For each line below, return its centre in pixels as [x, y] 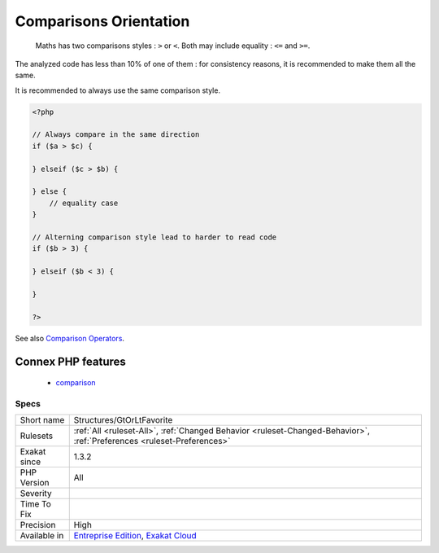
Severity [36, 494]
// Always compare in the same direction [116, 135]
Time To [36, 504]
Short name [42, 420]
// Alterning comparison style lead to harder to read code [154, 237]
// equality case [84, 203]
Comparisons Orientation [102, 21]
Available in [42, 536]
